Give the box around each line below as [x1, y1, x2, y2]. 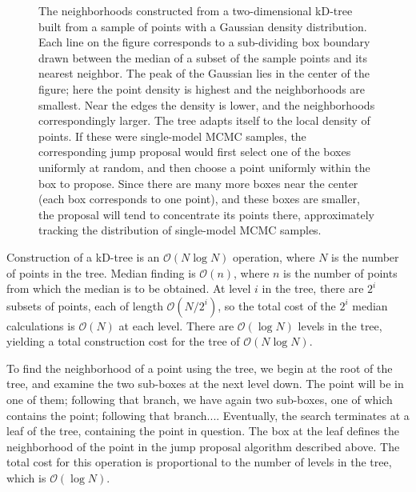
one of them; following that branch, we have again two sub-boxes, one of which [6, 391, 393, 408]
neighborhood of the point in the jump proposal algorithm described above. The [6, 438, 400, 454]
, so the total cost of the [218, 297, 336, 314]
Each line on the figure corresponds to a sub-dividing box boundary [38, 34, 370, 50]
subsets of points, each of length [6, 297, 163, 314]
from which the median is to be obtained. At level [6, 280, 251, 297]
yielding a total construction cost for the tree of [6, 333, 240, 350]
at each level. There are [118, 317, 234, 334]
